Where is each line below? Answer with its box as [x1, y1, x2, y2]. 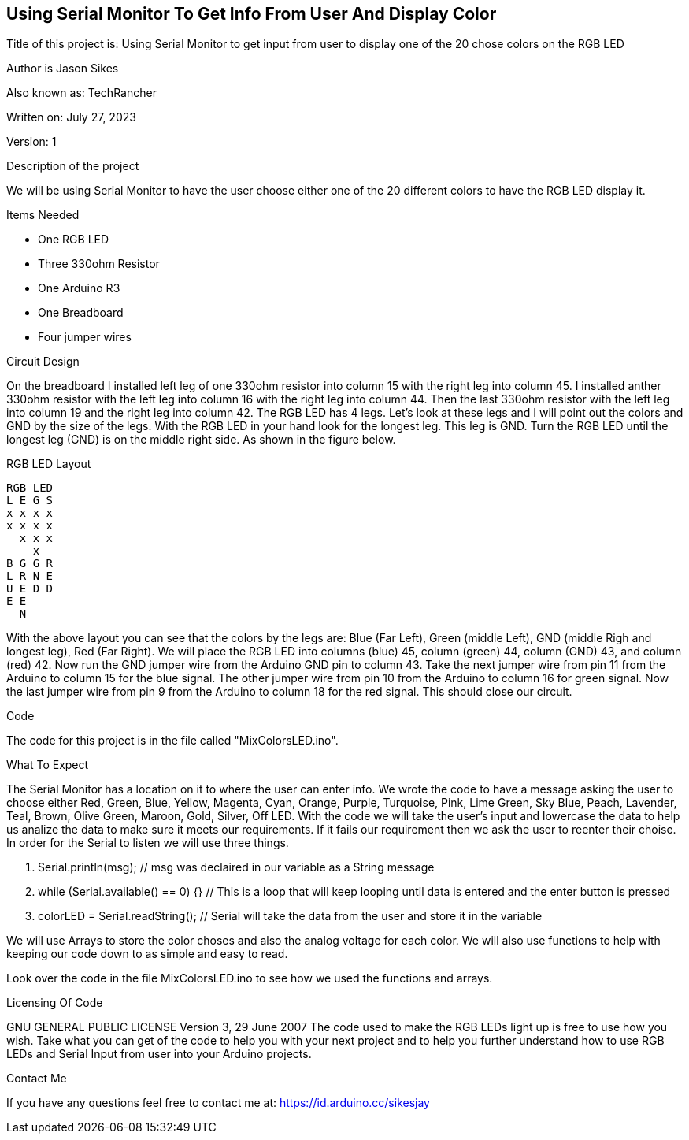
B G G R [6, 557, 54, 570]
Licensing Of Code [6, 996, 103, 1010]
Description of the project [6, 159, 139, 173]
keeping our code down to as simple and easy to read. [6, 947, 288, 961]
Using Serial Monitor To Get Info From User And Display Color [6, 4, 497, 24]
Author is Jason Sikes [6, 61, 119, 76]
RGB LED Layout [6, 457, 91, 471]
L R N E [6, 570, 54, 583]
